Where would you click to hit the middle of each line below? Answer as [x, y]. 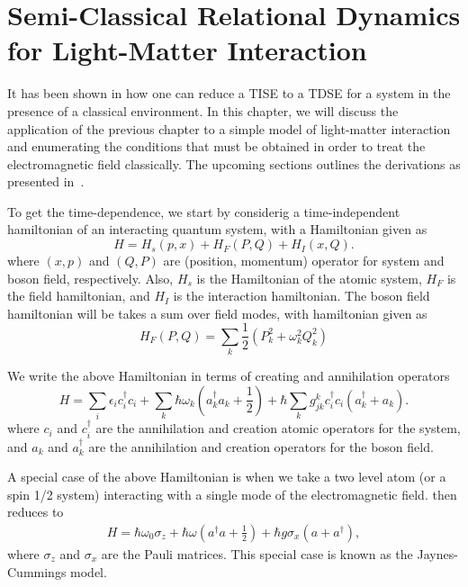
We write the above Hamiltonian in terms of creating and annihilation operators [229, 376]
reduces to [36, 512]
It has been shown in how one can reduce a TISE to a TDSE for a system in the [229, 93]
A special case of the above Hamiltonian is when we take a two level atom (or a [227, 477]
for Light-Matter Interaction [187, 50]
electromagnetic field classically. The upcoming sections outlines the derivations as [234, 163]
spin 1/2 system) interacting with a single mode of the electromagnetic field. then [232, 494]
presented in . [46, 181]
